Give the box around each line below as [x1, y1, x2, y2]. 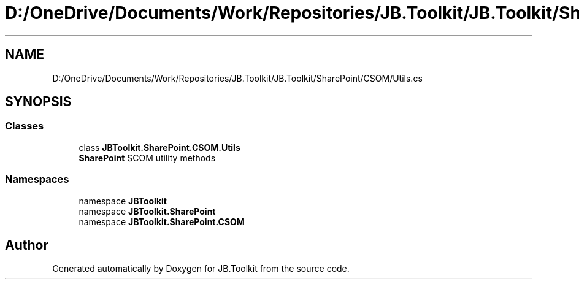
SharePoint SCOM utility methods [79, 152, 216, 163]
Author [5, 237, 48, 253]
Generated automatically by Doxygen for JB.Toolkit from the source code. [52, 263, 350, 274]
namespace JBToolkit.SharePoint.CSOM [79, 216, 245, 227]
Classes [5, 120, 44, 132]
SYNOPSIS [5, 94, 72, 110]
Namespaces [5, 173, 69, 186]
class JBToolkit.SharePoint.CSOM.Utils [79, 142, 240, 153]
